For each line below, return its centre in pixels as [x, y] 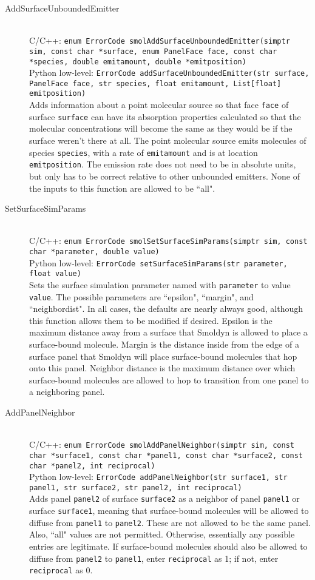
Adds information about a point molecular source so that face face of [159, 105]
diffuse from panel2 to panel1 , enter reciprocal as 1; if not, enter [154, 558]
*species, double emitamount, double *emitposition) [138, 62]
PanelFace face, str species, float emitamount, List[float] [155, 83]
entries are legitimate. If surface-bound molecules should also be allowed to [168, 546]
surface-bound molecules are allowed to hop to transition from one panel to [169, 379]
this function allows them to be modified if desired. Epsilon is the [151, 320]
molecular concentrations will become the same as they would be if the [161, 128]
